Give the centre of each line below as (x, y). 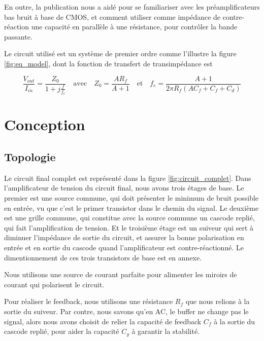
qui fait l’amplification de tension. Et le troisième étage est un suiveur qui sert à (129, 227)
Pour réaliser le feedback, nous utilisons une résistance (89, 301)
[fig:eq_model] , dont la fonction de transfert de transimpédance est (108, 63)
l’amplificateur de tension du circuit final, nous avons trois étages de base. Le (124, 188)
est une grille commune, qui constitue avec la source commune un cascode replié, (129, 218)
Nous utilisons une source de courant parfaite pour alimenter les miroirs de (121, 274)
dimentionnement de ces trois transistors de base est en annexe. (103, 257)
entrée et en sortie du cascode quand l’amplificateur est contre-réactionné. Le (124, 247)
